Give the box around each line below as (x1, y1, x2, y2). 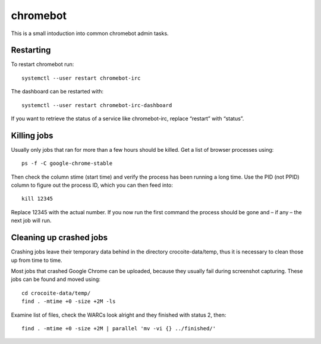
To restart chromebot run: (11, 61, 74, 68)
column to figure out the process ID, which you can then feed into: (11, 182, 174, 189)
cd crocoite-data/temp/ (21, 289, 91, 296)
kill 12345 (21, 195, 53, 202)
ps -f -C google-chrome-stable (21, 160, 113, 167)
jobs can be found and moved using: (11, 276, 101, 283)
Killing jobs (11, 130, 53, 140)
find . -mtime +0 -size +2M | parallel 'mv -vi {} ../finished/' (21, 325, 216, 332)
